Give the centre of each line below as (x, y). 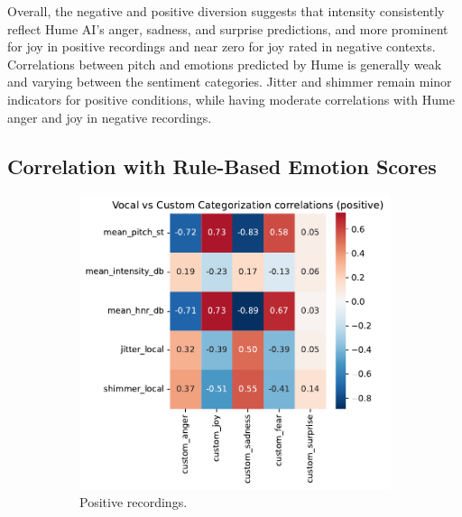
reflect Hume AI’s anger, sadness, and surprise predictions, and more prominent (228, 28)
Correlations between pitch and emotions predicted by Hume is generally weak (225, 64)
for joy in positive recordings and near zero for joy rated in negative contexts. (222, 46)
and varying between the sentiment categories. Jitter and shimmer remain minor (230, 82)
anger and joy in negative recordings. (110, 117)
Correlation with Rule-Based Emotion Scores (222, 166)
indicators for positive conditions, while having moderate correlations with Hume (231, 99)
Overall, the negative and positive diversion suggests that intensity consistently (226, 11)
